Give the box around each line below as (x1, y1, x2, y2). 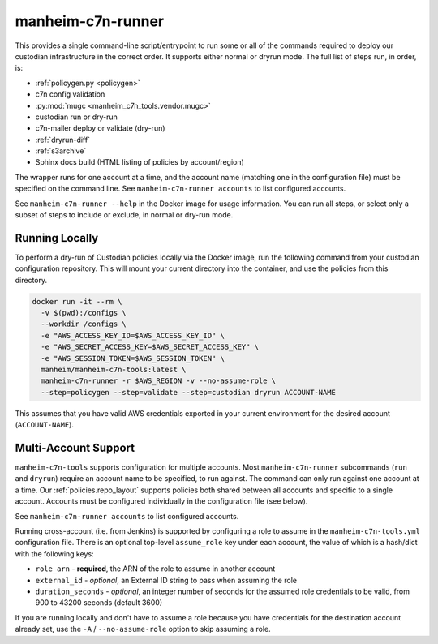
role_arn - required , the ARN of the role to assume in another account (35, 564, 276, 573)
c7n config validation (35, 89, 105, 99)
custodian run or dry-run (35, 112, 118, 122)
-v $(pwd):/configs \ (41, 308, 127, 318)
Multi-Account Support (15, 441, 135, 454)
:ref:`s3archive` (35, 146, 87, 156)
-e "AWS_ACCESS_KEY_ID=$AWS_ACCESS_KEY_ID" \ (41, 331, 225, 340)
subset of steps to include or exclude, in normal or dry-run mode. (15, 210, 234, 220)
